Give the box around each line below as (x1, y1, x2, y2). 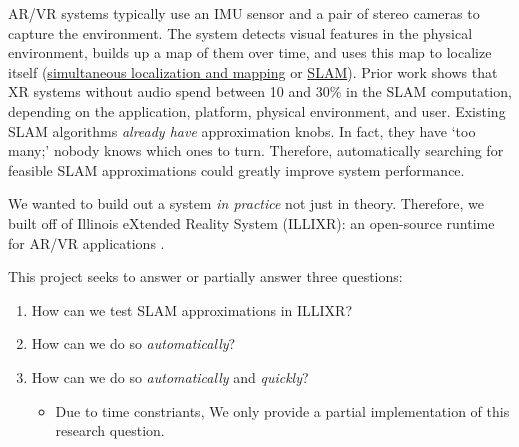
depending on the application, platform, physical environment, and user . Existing (8, 100, 506, 121)
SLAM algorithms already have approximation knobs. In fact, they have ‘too (8, 120, 476, 141)
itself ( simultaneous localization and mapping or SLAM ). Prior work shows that (8, 61, 498, 82)
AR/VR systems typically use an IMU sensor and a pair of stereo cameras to (8, 3, 480, 23)
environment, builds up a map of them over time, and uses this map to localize (8, 42, 492, 63)
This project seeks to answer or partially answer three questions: (8, 266, 403, 287)
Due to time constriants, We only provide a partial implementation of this (55, 400, 510, 421)
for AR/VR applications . (8, 232, 165, 253)
